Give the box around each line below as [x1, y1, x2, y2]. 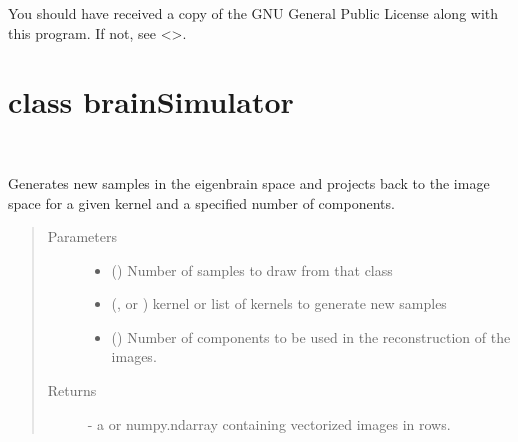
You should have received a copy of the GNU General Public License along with [8, 3, 499, 23]
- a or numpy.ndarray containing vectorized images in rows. [87, 413, 451, 434]
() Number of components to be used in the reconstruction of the [111, 326, 511, 347]
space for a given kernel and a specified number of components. [8, 192, 395, 213]
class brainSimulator [8, 81, 294, 122]
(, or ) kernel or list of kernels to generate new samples [111, 293, 447, 314]
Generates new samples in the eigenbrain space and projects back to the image [8, 172, 490, 193]
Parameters [47, 226, 117, 247]
